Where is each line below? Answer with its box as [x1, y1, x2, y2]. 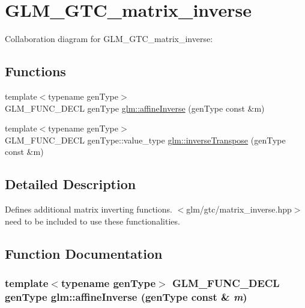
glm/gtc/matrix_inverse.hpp [186, 203, 292, 216]
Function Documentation [5, 244, 163, 262]
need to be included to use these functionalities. [5, 214, 180, 227]
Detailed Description [5, 175, 136, 193]
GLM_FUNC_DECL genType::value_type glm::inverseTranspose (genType [5, 133, 286, 146]
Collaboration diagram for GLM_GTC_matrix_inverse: [5, 32, 213, 45]
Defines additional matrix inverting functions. [5, 203, 172, 216]
